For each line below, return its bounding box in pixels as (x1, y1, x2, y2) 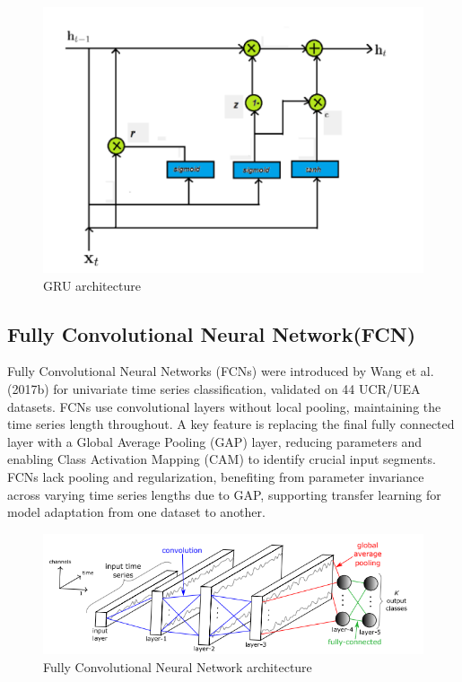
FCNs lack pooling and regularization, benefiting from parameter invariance (7, 468, 424, 486)
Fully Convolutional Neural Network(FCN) (7, 319, 416, 347)
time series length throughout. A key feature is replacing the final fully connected (7, 415, 455, 433)
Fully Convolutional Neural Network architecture (43, 657, 312, 676)
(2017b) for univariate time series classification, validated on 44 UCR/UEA (7, 380, 421, 398)
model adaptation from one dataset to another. (7, 503, 266, 521)
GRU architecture (43, 275, 141, 294)
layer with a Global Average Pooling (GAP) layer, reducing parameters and (7, 432, 423, 450)
